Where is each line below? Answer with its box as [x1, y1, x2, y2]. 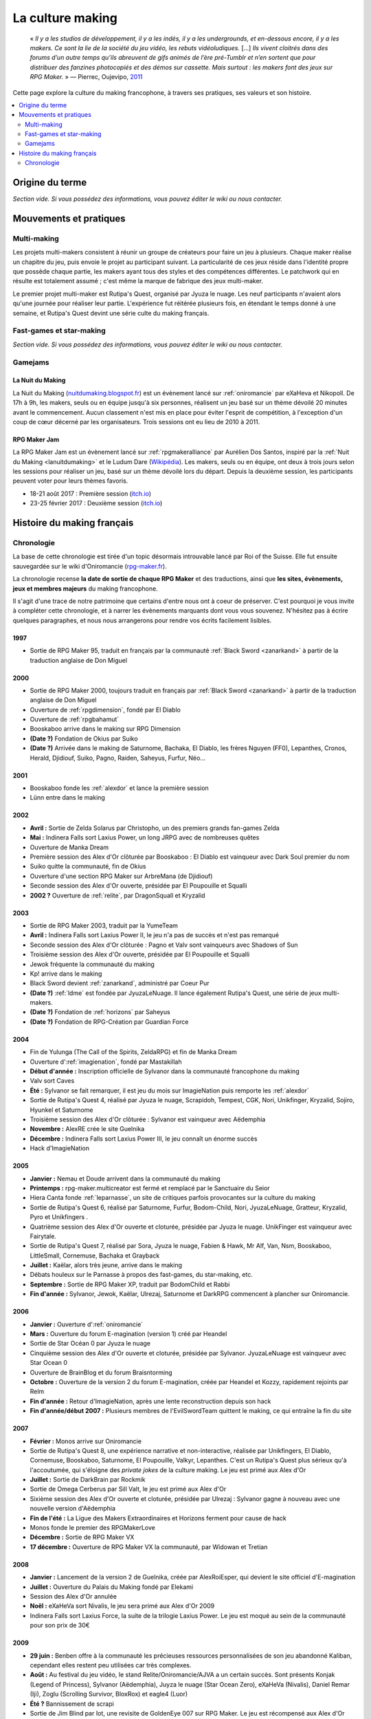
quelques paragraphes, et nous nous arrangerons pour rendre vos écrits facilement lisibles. [12, 616, 272, 624]
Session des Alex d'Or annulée [30, 1592, 117, 1600]
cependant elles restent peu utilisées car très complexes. [30, 1661, 192, 1669]
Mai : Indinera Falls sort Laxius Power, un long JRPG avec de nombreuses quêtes [30, 833, 260, 842]
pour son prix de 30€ [30, 1621, 90, 1630]
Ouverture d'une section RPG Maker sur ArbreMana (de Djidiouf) [30, 872, 213, 880]
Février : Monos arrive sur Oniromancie [30, 1437, 142, 1445]
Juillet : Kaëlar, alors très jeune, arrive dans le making [30, 1261, 182, 1269]
